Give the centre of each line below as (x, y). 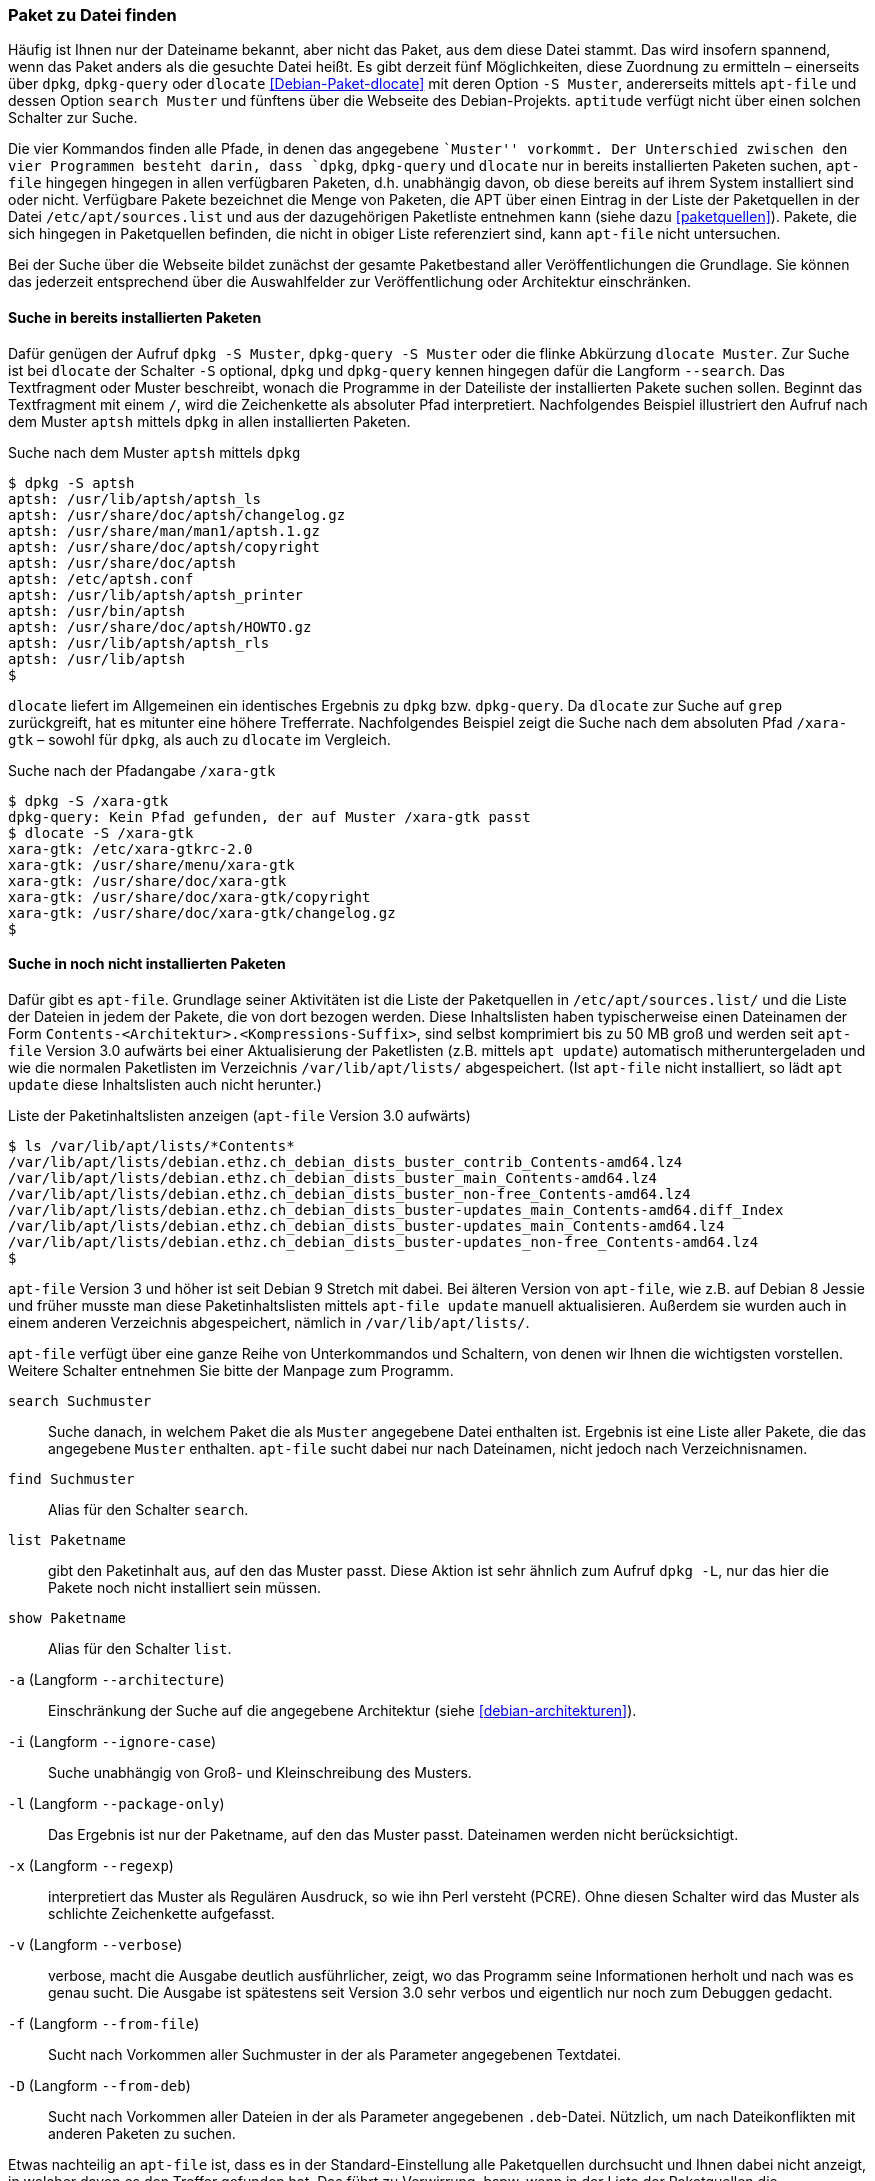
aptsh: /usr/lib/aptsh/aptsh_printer (156, 594)
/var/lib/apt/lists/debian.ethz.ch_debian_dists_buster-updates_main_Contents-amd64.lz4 (366, 1225)
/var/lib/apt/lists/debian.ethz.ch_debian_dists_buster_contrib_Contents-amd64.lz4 (345, 1161)
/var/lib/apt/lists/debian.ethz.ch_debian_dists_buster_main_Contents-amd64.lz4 (333, 1177)
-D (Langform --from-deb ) (99, 2085)
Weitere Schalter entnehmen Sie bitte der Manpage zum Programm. (231, 1370)
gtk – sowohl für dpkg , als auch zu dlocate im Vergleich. (199, 739)
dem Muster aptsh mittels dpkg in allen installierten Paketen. (209, 421)
